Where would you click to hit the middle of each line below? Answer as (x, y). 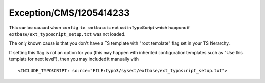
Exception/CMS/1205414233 (69, 13)
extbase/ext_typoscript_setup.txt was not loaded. (67, 34)
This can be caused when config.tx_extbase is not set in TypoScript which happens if (99, 28)
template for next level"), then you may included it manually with (74, 59)
